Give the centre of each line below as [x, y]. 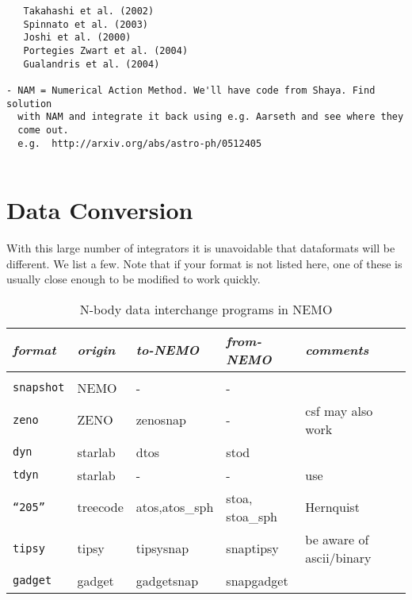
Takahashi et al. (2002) [89, 11]
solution [29, 104]
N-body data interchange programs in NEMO [206, 309]
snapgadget [257, 580]
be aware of [337, 539]
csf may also [339, 410]
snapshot [39, 388]
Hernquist [332, 507]
